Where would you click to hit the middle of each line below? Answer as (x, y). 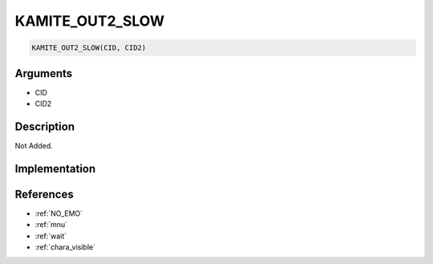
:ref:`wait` (51, 236)
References (44, 194)
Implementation (55, 169)
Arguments (44, 73)
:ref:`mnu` (51, 225)
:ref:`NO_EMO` (59, 213)
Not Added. (34, 145)
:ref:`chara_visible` (65, 247)
